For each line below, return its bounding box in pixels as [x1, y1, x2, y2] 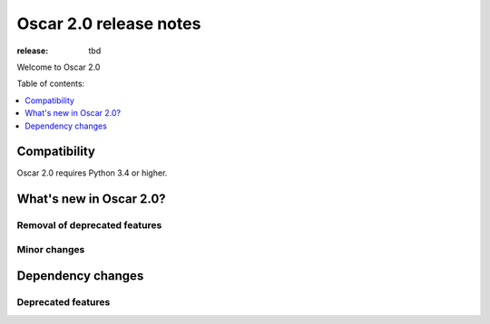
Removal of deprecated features [16, 219, 162, 232]
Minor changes [16, 243, 85, 255]
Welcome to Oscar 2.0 [16, 62, 101, 72]
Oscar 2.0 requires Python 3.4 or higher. [16, 167, 168, 178]
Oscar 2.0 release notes [16, 14, 201, 33]
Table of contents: [16, 78, 85, 90]
